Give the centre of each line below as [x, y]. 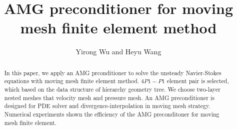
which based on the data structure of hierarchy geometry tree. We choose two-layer [112, 89]
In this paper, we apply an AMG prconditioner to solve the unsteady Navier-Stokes [113, 72]
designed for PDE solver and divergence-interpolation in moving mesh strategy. [107, 106]
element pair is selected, [198, 81]
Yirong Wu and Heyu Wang [118, 52]
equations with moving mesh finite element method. [72, 81]
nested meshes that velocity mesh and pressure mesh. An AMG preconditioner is [109, 97]
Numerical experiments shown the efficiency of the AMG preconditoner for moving [112, 114]
